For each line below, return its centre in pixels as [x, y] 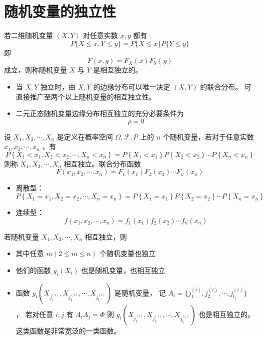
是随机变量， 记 [140, 292]
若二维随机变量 [28, 35]
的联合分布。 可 [226, 86]
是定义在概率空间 [85, 136]
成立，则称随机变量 [35, 70]
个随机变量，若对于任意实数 [208, 136]
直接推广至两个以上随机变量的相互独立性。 [86, 96]
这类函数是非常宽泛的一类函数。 [68, 330]
